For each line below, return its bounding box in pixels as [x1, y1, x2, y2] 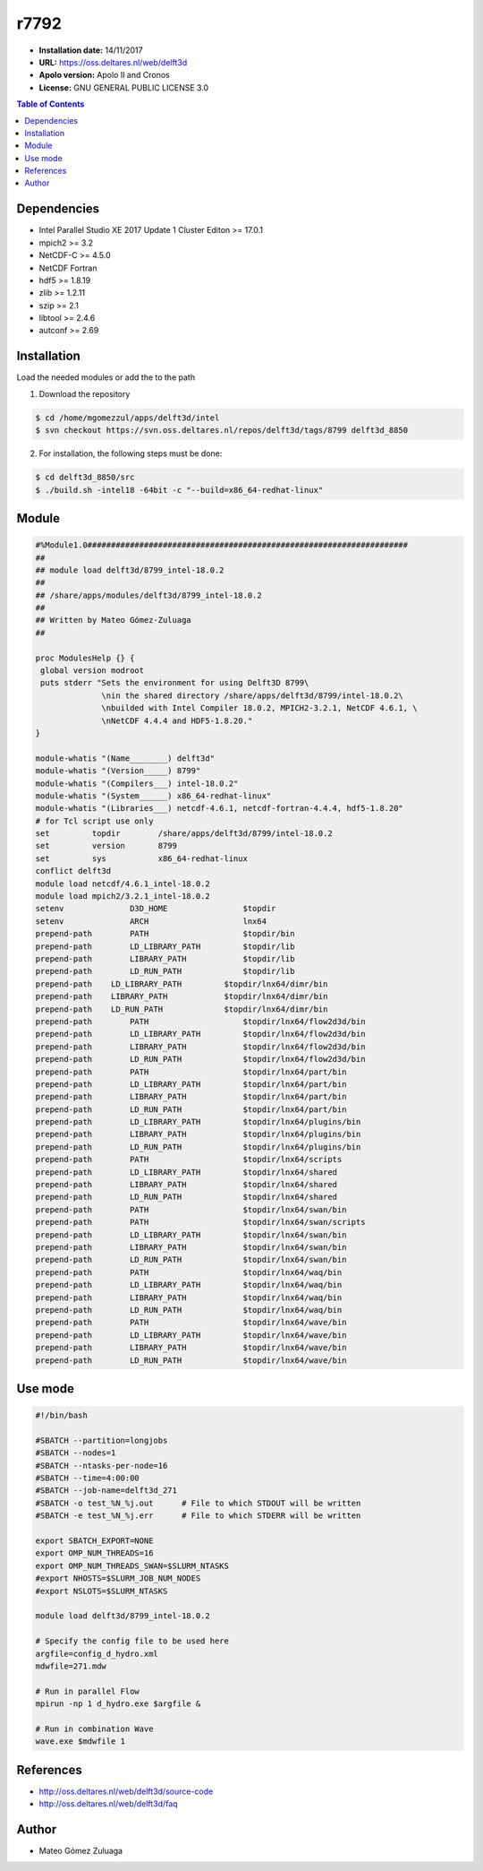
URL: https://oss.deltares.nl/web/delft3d [38, 56, 188, 67]
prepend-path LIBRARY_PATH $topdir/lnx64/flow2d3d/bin [35, 1041, 366, 1052]
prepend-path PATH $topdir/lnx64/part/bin [35, 1066, 347, 1077]
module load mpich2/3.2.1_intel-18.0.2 [35, 892, 210, 901]
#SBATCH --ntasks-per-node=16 [35, 1461, 168, 1470]
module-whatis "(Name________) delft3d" [35, 753, 215, 763]
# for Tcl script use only [35, 815, 154, 826]
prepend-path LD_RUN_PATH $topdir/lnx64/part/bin [35, 1104, 347, 1115]
